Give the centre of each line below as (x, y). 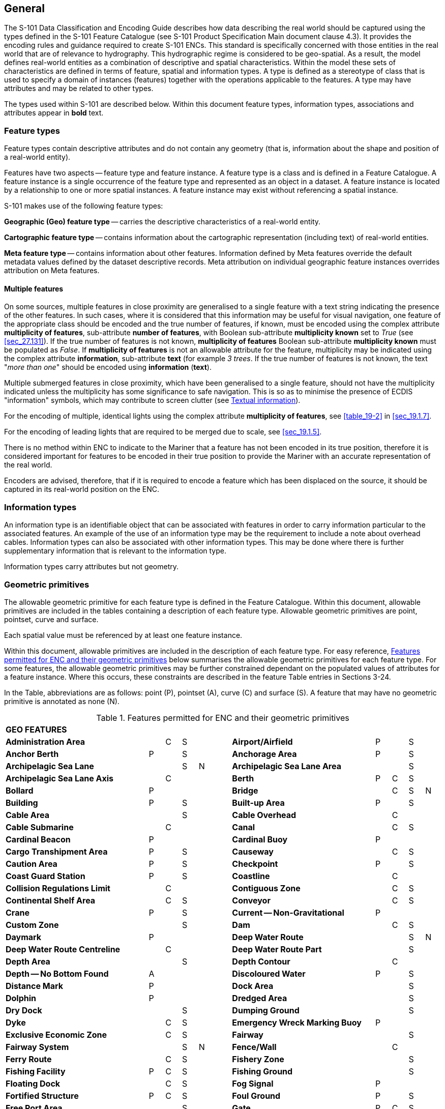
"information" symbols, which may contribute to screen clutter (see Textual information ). (152, 400)
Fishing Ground (262, 1071)
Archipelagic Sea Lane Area (287, 766)
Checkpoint (255, 864)
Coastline (251, 876)
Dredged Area (260, 998)
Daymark (24, 937)
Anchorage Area (264, 754)
